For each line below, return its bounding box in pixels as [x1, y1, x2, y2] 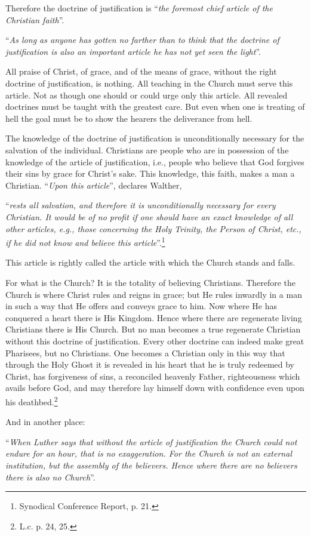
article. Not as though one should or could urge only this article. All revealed [5, 88, 288, 101]
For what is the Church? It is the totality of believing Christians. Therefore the [5, 276, 296, 288]
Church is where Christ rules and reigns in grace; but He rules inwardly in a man [5, 288, 302, 300]
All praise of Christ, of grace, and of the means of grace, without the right [5, 65, 277, 78]
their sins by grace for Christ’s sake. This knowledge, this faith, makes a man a [5, 167, 295, 180]
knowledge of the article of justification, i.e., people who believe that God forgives [5, 155, 304, 168]
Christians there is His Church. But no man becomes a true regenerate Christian [5, 323, 301, 335]
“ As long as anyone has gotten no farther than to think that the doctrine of [5, 33, 279, 46]
